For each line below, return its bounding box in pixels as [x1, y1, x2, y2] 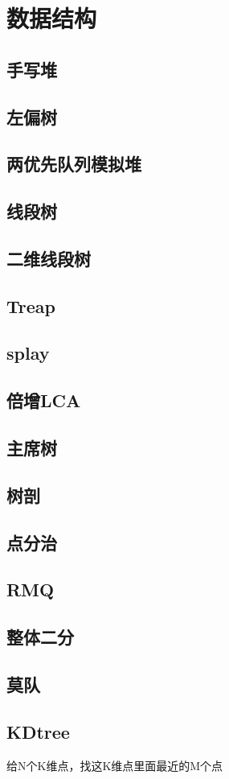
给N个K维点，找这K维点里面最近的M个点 [6, 756, 223, 773]
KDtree [6, 719, 70, 744]
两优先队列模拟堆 [6, 151, 141, 176]
